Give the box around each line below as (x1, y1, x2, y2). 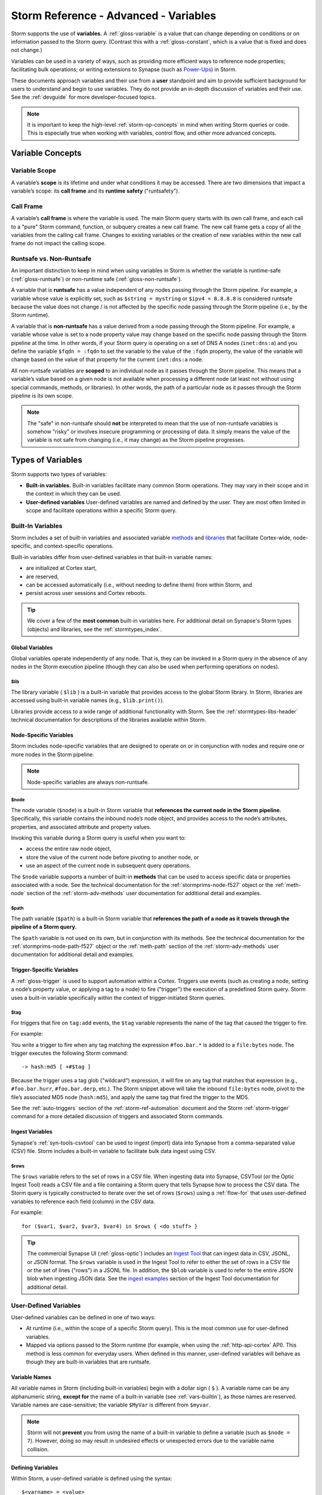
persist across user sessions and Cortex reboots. (26, 590, 147, 597)
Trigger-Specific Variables (11, 966, 79, 974)
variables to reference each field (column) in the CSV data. (11, 1198, 156, 1205)
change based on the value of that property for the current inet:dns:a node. (11, 356, 204, 363)
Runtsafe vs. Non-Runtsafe (11, 255, 92, 263)
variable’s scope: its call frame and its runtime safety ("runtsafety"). (11, 187, 180, 194)
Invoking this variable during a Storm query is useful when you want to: (11, 834, 186, 841)
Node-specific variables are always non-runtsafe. (27, 778, 149, 786)
